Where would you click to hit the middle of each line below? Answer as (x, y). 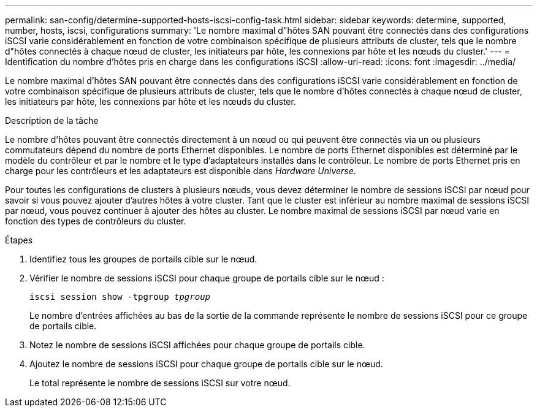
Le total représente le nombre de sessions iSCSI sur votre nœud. (160, 383)
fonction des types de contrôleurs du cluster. (96, 221)
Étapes (19, 240)
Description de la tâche (52, 120)
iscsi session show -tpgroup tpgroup (120, 297)
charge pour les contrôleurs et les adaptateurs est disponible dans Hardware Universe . (181, 171)
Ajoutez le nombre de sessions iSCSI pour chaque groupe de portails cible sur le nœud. (206, 364)
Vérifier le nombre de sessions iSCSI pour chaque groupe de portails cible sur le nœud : (207, 278)
